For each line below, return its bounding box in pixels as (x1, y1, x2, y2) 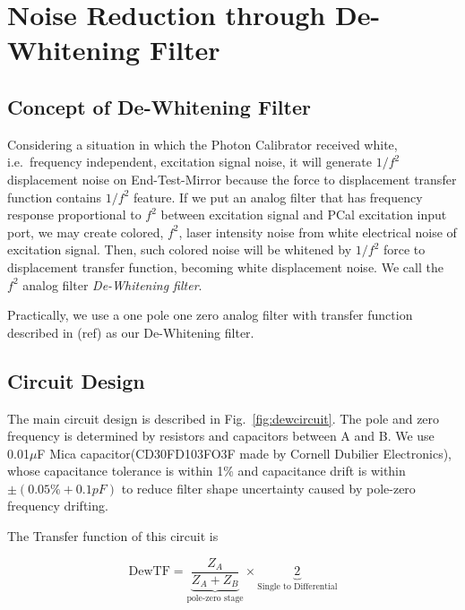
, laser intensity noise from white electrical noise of (178, 222, 457, 241)
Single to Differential (257, 582, 338, 592)
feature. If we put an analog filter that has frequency (133, 187, 423, 206)
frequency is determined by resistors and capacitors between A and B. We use (7, 426, 435, 445)
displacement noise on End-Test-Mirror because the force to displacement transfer (7, 169, 457, 188)
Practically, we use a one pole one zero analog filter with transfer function (7, 305, 413, 324)
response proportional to (7, 205, 142, 224)
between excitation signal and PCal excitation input (160, 205, 447, 224)
